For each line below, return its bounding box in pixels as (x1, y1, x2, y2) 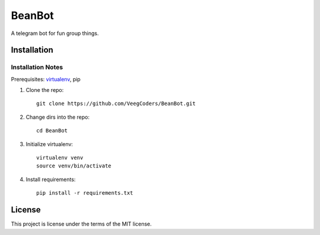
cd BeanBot (36, 128, 68, 134)
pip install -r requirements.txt (36, 190, 133, 196)
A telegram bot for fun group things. (11, 30, 99, 37)
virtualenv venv (36, 154, 84, 161)
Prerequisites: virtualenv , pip (11, 75, 81, 82)
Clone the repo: (25, 87, 64, 94)
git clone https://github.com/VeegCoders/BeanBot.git (36, 100, 196, 107)
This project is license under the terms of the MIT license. (11, 220, 152, 228)
